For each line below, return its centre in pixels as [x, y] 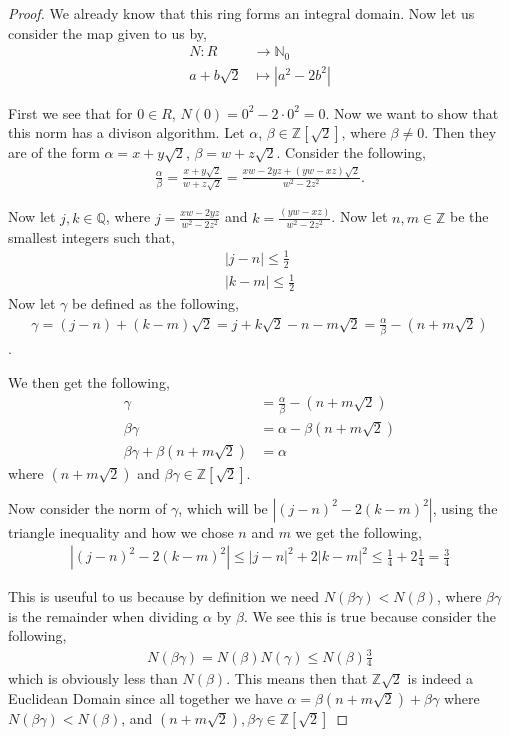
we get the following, [358, 531]
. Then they [460, 132]
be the [469, 216]
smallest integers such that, [91, 236]
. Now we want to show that [412, 112]
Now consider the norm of [87, 507]
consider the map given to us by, [107, 32]
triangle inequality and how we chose [121, 531]
